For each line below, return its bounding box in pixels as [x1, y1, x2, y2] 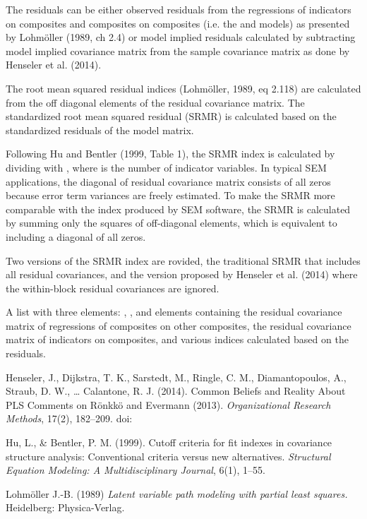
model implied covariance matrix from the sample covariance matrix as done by [6, 43, 350, 58]
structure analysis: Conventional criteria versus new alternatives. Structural [6, 448, 331, 463]
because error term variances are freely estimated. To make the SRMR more [6, 188, 335, 203]
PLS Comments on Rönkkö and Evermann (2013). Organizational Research [6, 397, 331, 412]
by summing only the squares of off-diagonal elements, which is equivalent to [6, 215, 337, 230]
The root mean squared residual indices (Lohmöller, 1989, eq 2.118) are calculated [6, 80, 361, 95]
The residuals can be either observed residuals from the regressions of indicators [6, 2, 351, 16]
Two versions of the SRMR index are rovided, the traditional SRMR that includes [6, 253, 361, 268]
